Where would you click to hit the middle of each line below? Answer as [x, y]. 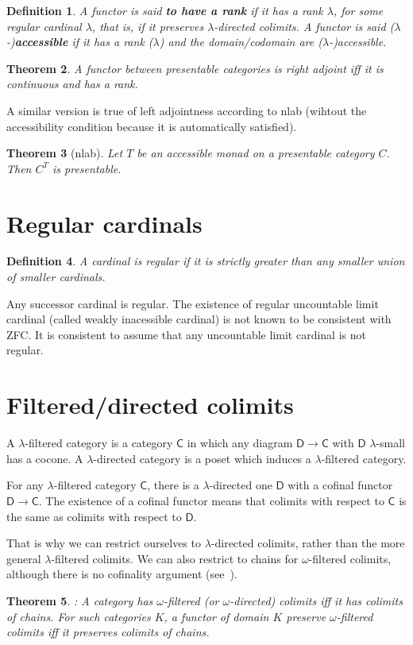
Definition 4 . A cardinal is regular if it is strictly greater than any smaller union [206, 261]
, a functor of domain [216, 616]
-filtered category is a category [99, 443]
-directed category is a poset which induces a [202, 458]
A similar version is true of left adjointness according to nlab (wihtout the [187, 110]
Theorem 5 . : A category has [80, 600]
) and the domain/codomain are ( [241, 42]
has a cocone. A [45, 458]
